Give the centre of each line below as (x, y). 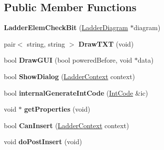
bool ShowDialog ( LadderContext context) (69, 76)
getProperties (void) (57, 109)
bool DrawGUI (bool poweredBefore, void (68, 60)
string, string (46, 43)
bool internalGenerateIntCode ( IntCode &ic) (76, 92)
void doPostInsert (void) (43, 142)
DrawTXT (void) (106, 43)
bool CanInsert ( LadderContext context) (67, 125)
